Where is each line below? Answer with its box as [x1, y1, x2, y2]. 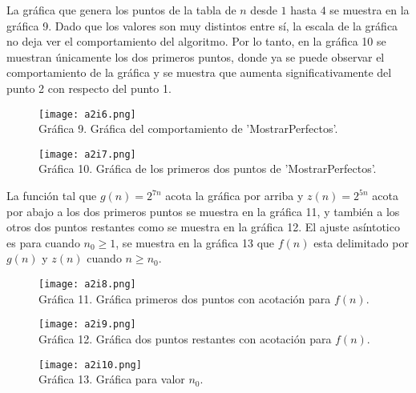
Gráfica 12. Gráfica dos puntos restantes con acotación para [38, 330, 332, 347]
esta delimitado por [313, 234, 409, 251]
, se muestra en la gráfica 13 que [115, 234, 275, 251]
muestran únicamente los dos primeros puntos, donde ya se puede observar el [6, 48, 385, 65]
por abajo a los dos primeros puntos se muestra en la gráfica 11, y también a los [6, 203, 400, 219]
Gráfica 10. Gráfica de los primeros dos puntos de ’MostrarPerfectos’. [38, 160, 377, 177]
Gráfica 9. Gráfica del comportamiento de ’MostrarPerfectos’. [38, 120, 338, 137]
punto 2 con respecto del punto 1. [6, 79, 172, 96]
